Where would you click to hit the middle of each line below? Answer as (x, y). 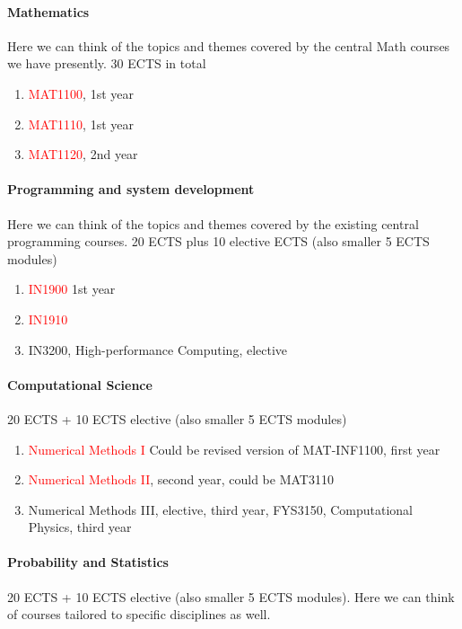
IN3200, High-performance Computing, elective (158, 349)
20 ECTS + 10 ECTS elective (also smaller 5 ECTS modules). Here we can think (231, 596)
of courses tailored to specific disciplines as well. (139, 614)
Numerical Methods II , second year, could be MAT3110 (181, 479)
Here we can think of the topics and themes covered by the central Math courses (229, 45)
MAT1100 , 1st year (81, 93)
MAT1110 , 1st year (81, 124)
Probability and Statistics (88, 562)
